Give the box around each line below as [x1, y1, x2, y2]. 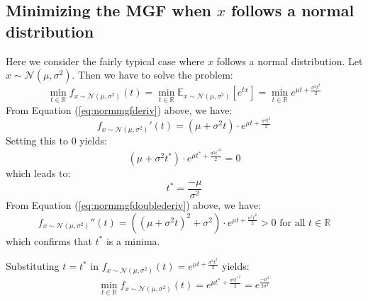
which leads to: [6, 166, 71, 181]
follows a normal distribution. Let [216, 53, 363, 68]
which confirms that [6, 233, 92, 248]
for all [279, 217, 306, 228]
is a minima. [106, 233, 160, 248]
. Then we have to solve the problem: [72, 67, 233, 82]
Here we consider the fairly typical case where [6, 53, 205, 68]
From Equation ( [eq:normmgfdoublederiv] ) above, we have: [6, 198, 261, 212]
